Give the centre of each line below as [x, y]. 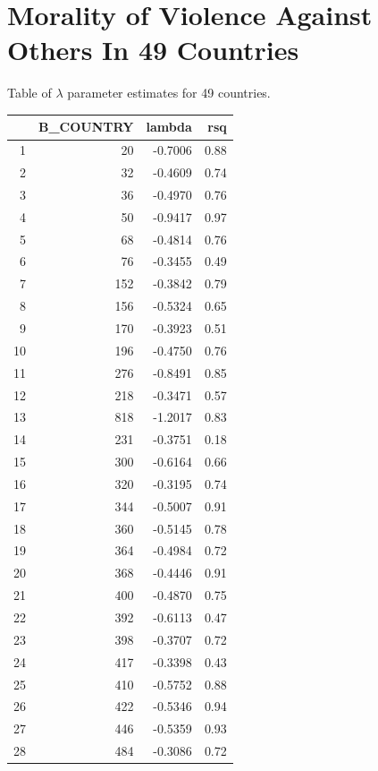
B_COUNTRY [86, 127]
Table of [29, 93]
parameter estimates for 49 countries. [169, 93]
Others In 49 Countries [153, 50]
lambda [169, 127]
